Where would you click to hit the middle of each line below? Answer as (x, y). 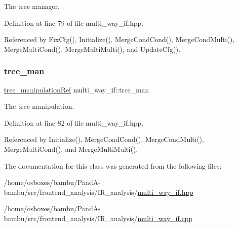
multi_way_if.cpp (165, 218)
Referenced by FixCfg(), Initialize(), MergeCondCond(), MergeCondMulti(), (119, 39)
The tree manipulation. (39, 106)
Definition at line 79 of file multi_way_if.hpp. (74, 23)
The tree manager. (32, 6)
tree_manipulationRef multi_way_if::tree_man (77, 89)
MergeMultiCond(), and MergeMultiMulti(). (71, 149)
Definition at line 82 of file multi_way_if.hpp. (74, 122)
